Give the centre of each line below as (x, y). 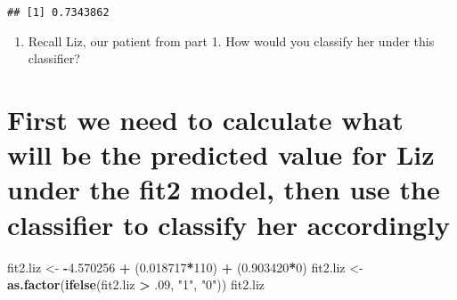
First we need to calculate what (205, 120)
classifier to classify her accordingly (229, 224)
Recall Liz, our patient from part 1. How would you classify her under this (231, 41)
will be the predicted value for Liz (221, 154)
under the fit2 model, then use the (224, 189)
